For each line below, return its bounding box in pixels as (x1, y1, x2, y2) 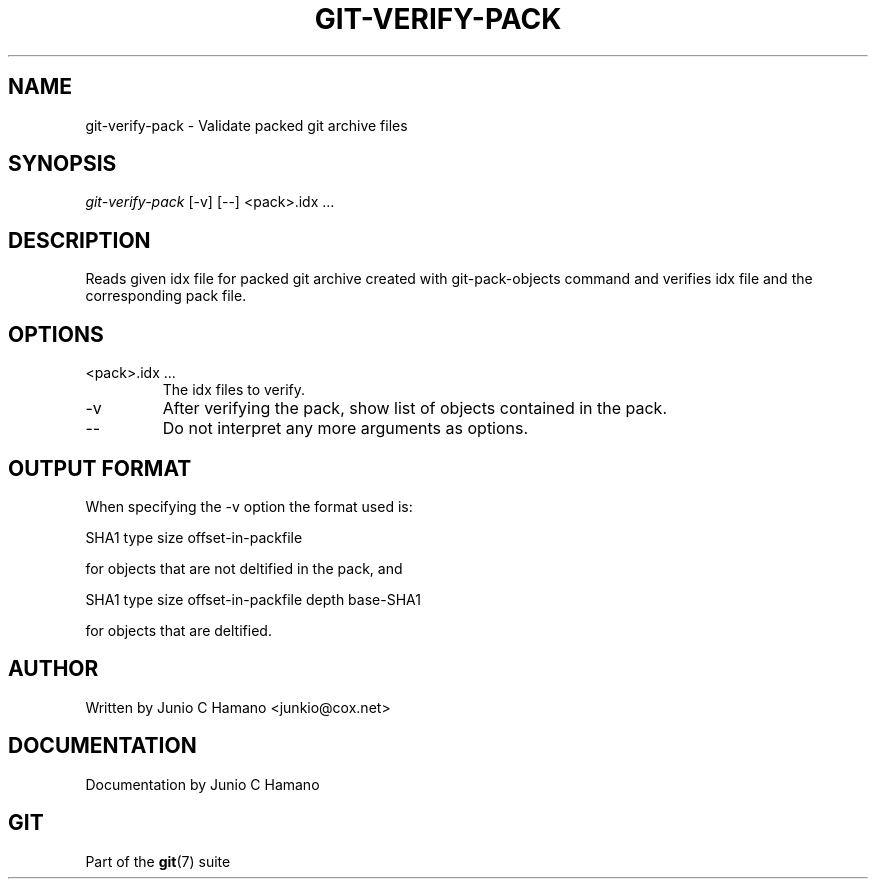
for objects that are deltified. (85, 621, 272, 639)
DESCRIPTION (8, 227, 151, 253)
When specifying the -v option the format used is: (85, 497, 413, 515)
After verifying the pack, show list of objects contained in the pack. (162, 398, 667, 419)
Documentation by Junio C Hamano (85, 775, 320, 793)
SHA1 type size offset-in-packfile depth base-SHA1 (85, 590, 421, 608)
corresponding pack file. (85, 287, 247, 305)
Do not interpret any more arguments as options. (162, 418, 529, 439)
